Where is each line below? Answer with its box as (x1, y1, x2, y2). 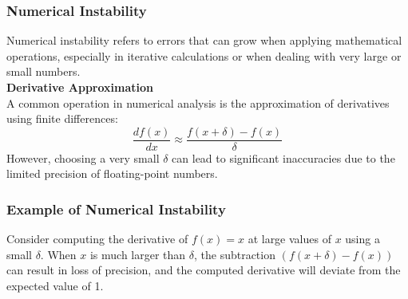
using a (345, 230, 380, 247)
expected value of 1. (6, 277, 104, 294)
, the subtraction (193, 246, 275, 262)
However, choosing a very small (6, 149, 160, 166)
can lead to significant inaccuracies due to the (172, 149, 395, 166)
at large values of (248, 230, 331, 247)
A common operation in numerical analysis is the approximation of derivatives (6, 94, 390, 111)
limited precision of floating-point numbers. (6, 165, 218, 182)
